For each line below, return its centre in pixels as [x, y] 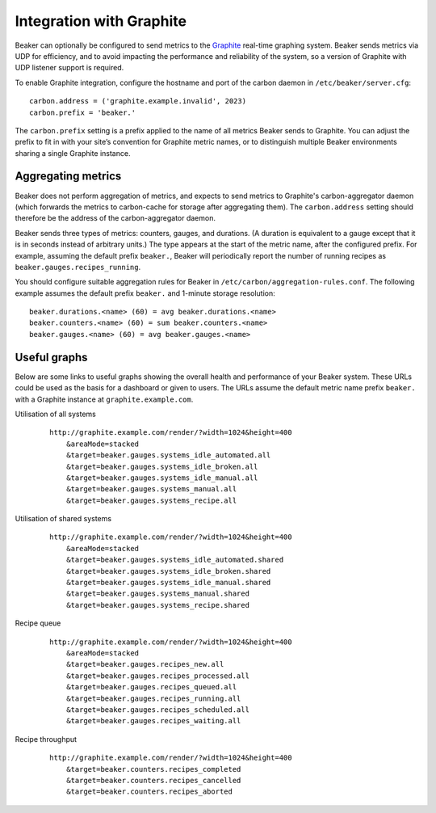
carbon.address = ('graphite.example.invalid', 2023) [138, 101]
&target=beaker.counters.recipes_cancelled [153, 780]
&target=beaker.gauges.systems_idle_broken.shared [168, 571]
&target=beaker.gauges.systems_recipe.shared [158, 605]
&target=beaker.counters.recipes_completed [153, 769]
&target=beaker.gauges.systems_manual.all [151, 489]
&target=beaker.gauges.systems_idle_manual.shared [168, 583]
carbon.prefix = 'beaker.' [83, 112]
